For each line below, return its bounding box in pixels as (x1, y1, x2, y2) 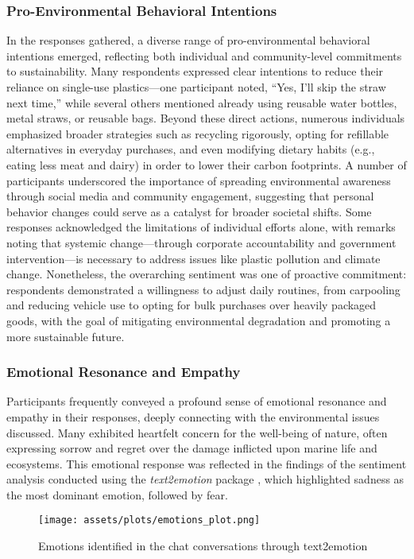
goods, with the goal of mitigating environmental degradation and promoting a (6, 312, 391, 328)
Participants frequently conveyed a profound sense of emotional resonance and (6, 393, 387, 410)
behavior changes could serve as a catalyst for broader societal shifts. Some (6, 203, 372, 219)
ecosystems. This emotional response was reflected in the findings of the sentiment (6, 455, 407, 472)
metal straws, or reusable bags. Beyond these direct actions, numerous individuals (6, 110, 405, 126)
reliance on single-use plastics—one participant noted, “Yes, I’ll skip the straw (6, 79, 386, 95)
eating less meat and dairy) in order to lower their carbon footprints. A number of (6, 156, 407, 173)
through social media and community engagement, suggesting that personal (6, 188, 374, 204)
